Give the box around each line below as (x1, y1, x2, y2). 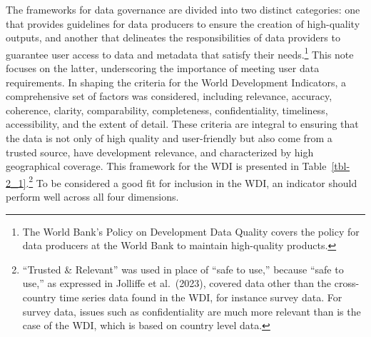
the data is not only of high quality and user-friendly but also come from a (6, 131, 332, 145)
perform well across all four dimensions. (6, 189, 179, 204)
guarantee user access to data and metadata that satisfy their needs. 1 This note (6, 44, 354, 61)
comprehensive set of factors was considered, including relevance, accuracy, (6, 89, 332, 104)
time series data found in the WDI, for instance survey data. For (59, 290, 342, 304)
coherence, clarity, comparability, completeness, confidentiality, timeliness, (6, 102, 328, 117)
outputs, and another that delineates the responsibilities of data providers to (6, 30, 340, 45)
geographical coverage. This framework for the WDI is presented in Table (6, 159, 327, 173)
